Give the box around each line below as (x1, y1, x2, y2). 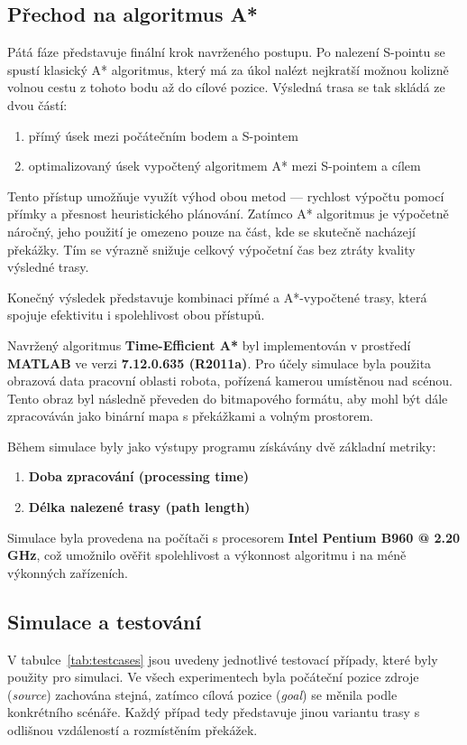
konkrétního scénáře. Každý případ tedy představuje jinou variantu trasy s (7, 703, 420, 722)
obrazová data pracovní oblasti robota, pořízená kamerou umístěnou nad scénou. (7, 371, 453, 390)
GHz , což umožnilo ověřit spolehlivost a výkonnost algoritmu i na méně (7, 545, 407, 564)
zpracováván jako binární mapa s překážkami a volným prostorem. (7, 406, 373, 425)
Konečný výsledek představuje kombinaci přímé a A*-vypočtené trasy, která (7, 287, 427, 306)
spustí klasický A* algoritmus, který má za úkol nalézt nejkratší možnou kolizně (7, 60, 449, 79)
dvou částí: (7, 95, 68, 114)
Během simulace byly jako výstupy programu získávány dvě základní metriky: (7, 436, 436, 455)
